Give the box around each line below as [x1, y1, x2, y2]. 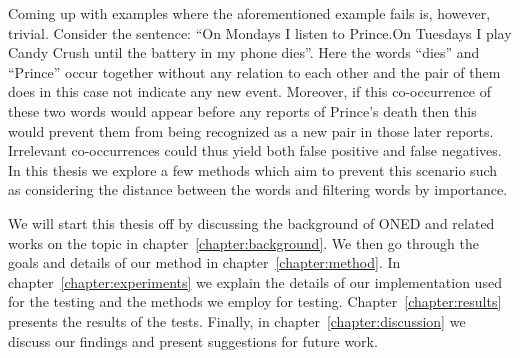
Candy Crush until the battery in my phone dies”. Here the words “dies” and [8, 42, 480, 63]
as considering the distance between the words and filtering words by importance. [8, 179, 508, 200]
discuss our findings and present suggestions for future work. [8, 330, 378, 351]
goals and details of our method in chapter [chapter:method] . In [8, 252, 401, 273]
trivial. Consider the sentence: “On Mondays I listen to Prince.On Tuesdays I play [8, 22, 512, 43]
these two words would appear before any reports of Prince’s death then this [8, 100, 477, 121]
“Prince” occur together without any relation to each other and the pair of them [8, 61, 501, 82]
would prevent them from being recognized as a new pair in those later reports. [8, 120, 494, 141]
